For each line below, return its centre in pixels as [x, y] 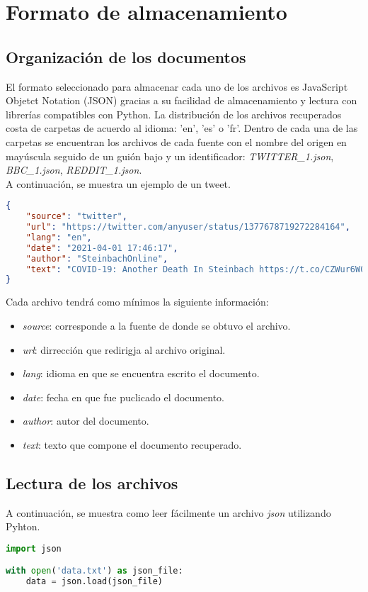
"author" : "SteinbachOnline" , [97, 258]
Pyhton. [23, 526]
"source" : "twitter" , [76, 217]
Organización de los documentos [126, 56]
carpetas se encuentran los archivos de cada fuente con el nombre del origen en [176, 141]
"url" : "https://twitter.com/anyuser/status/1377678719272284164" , [188, 227]
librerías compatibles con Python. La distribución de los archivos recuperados [174, 114]
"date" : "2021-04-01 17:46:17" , [102, 248]
